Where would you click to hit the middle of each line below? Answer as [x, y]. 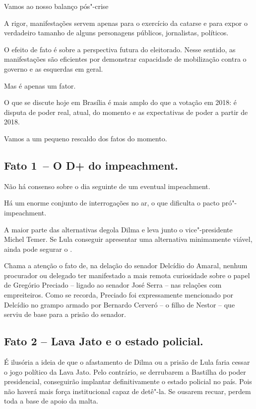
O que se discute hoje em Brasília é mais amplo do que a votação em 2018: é [121, 102]
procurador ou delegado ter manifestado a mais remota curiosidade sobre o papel [127, 275]
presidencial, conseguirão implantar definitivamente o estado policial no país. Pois [128, 381]
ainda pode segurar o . [38, 249]
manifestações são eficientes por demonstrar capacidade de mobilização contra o [125, 59]
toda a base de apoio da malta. [51, 401]
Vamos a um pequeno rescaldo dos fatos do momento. [86, 138]
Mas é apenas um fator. [40, 85]
